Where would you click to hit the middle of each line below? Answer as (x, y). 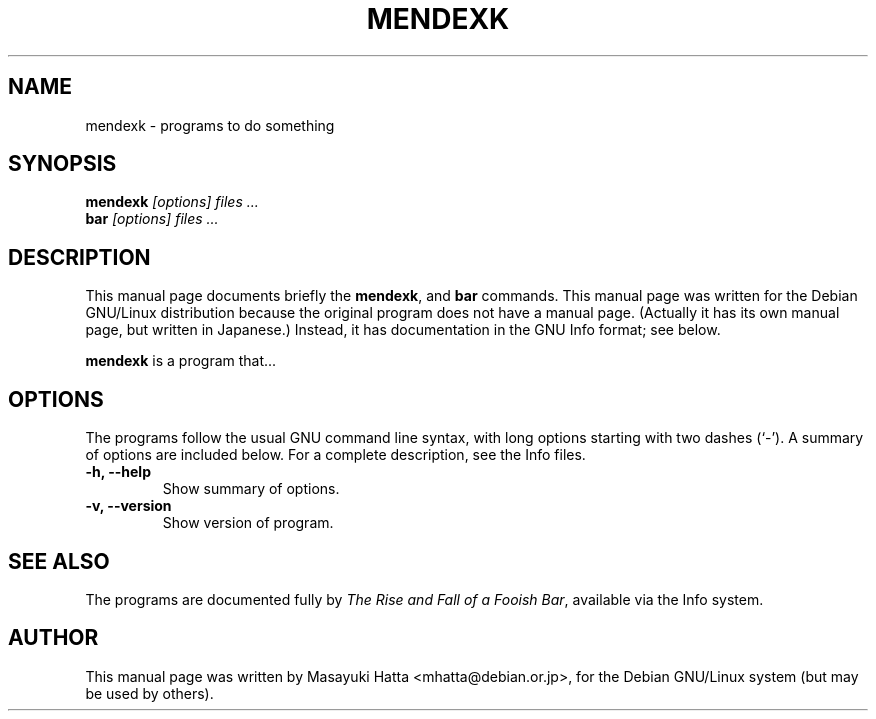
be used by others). (149, 693)
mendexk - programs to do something (210, 125)
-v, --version (128, 506)
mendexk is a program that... (181, 361)
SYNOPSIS (62, 164)
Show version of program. (248, 523)
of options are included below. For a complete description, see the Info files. (335, 455)
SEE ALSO (59, 561)
